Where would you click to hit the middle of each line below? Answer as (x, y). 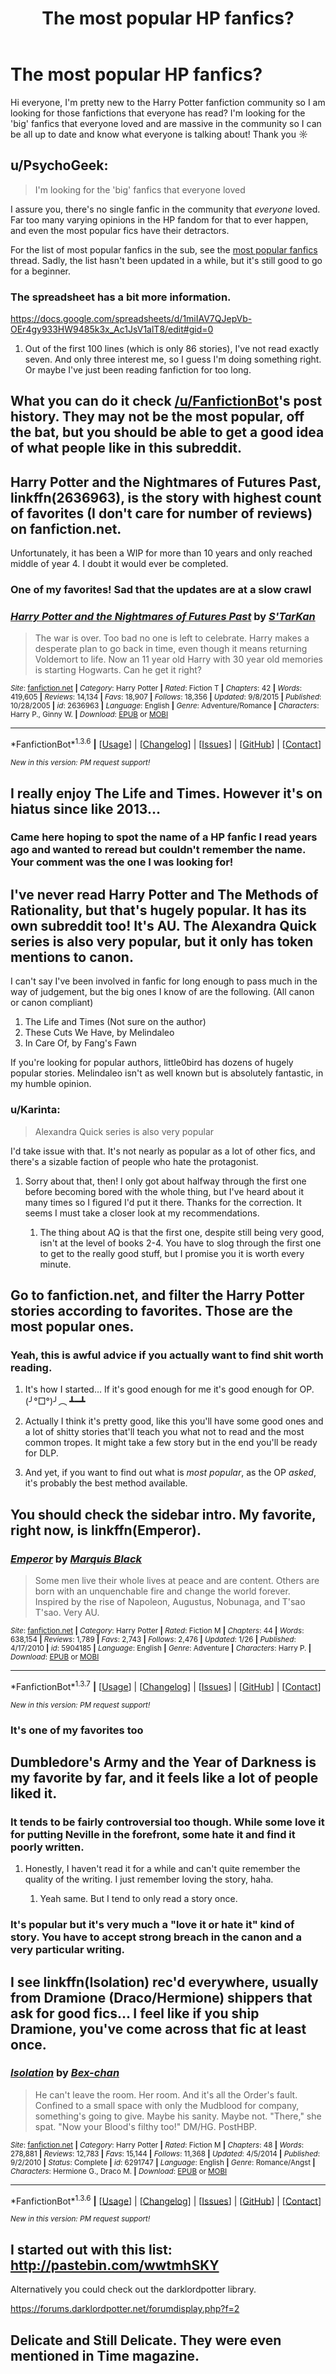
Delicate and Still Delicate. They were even (146, 2340)
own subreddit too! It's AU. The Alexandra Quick (163, 925)
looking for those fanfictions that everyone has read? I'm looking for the (158, 113)
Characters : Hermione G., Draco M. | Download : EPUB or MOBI (119, 2171)
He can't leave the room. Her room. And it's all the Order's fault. (166, 2094)
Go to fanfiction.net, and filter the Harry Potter (157, 1295)
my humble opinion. (51, 1084)
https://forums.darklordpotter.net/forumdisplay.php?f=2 (125, 2309)
